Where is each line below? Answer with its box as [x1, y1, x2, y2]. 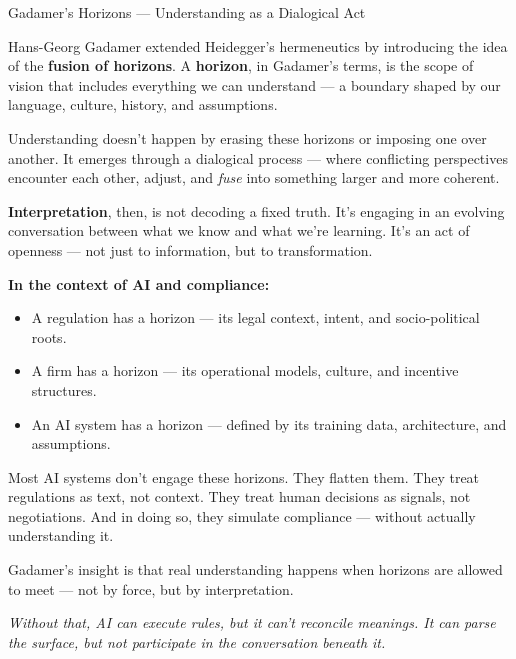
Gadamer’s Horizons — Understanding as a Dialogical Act [8, 2, 366, 22]
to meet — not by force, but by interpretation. [8, 578, 294, 599]
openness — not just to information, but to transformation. [8, 239, 373, 260]
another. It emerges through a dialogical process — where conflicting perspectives [8, 147, 508, 168]
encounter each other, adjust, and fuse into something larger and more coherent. [8, 167, 500, 188]
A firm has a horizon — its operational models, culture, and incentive [31, 360, 459, 381]
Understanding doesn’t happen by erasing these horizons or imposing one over [8, 127, 487, 148]
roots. [31, 326, 67, 347]
